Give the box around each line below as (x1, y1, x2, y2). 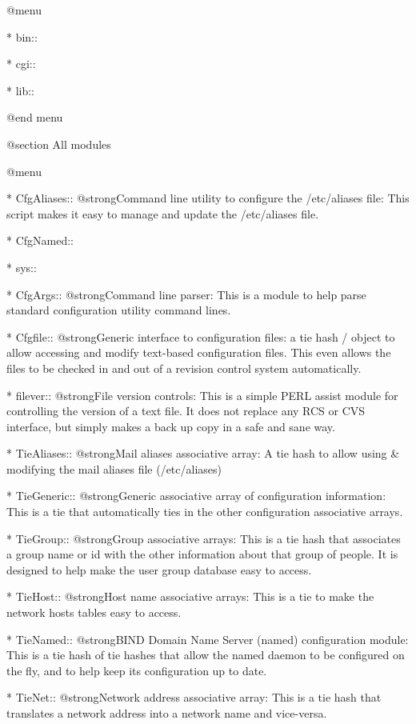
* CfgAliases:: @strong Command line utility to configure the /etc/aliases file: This (6, 190, 410, 206)
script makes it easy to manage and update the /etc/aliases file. (6, 205, 319, 222)
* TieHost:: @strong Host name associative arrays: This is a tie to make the (6, 588, 374, 605)
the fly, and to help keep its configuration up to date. (6, 662, 267, 678)
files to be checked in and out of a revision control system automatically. (6, 359, 362, 376)
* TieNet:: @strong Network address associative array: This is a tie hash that (6, 689, 382, 706)
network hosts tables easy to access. (6, 604, 182, 621)
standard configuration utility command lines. (6, 302, 231, 318)
